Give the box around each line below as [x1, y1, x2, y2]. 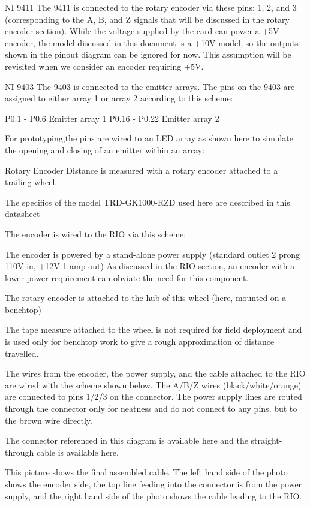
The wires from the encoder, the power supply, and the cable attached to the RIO [5, 367, 306, 379]
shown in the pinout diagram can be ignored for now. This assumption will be [5, 48, 291, 61]
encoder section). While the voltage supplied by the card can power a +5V [5, 25, 279, 37]
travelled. [5, 347, 39, 359]
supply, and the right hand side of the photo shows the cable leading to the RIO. [5, 489, 302, 502]
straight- [251, 434, 282, 447]
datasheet [5, 207, 40, 220]
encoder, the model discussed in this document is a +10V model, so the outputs [5, 36, 299, 49]
